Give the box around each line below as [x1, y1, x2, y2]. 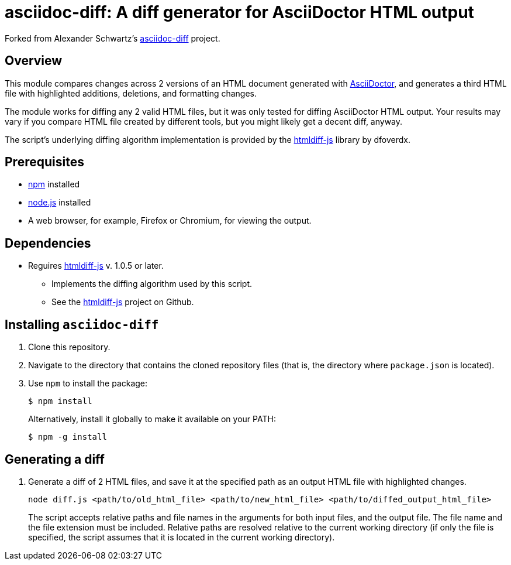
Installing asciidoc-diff [5, 317, 159, 332]
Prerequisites [5, 155, 84, 170]
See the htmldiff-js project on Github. [51, 297, 194, 307]
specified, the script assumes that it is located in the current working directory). [28, 532, 335, 542]
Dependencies [5, 235, 91, 251]
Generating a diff [5, 451, 105, 467]
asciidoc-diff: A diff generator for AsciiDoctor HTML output [5, 2, 474, 22]
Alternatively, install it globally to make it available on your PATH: [28, 414, 276, 424]
